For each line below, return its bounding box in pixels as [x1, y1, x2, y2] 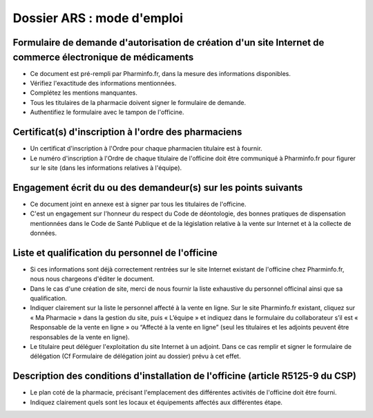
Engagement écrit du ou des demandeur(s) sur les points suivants [12, 182, 303, 193]
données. [30, 229, 57, 237]
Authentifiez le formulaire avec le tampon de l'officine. [30, 108, 184, 117]
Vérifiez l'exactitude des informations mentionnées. [30, 79, 177, 88]
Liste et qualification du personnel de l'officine [12, 247, 218, 258]
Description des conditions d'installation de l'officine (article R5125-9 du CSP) [12, 370, 357, 382]
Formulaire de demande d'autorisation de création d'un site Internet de [12, 37, 325, 48]
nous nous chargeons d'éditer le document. [30, 275, 155, 283]
